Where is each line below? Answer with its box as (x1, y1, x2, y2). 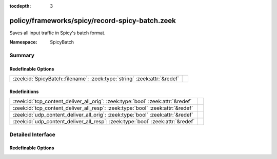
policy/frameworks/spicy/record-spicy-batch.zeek (9, 16, 176, 25)
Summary (9, 52, 35, 59)
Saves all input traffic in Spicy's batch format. (9, 30, 106, 36)
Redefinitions (9, 88, 39, 95)
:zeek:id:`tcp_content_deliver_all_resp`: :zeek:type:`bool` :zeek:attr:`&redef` (12, 105, 193, 112)
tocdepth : (9, 3, 31, 9)
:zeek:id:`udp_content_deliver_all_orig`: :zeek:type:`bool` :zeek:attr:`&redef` (12, 111, 193, 119)
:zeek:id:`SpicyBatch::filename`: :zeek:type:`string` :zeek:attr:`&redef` (12, 75, 180, 82)
